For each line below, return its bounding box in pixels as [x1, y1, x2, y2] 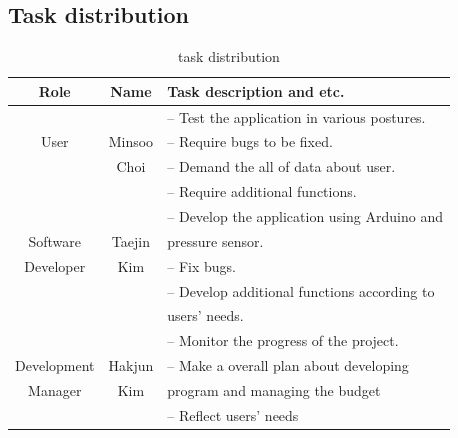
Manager [28, 379, 82, 400]
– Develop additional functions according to [167, 280, 435, 301]
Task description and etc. [167, 80, 345, 101]
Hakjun [108, 355, 154, 376]
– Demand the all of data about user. [167, 156, 396, 177]
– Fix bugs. [167, 255, 237, 276]
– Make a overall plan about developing [167, 355, 409, 376]
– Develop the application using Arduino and [167, 206, 443, 227]
